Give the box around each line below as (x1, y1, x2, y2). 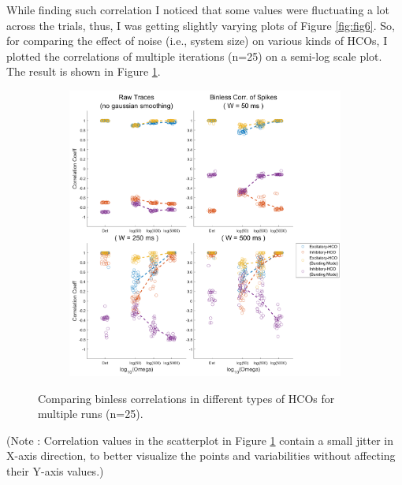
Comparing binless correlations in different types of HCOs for (38, 390, 335, 406)
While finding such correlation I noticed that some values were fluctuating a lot (6, 2, 390, 17)
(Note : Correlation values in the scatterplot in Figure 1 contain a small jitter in (6, 431, 394, 448)
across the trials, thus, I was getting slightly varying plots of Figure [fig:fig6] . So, (6, 17, 395, 33)
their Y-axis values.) (6, 462, 104, 479)
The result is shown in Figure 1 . (6, 63, 161, 80)
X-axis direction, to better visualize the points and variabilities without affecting (6, 447, 396, 464)
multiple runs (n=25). (38, 405, 143, 422)
